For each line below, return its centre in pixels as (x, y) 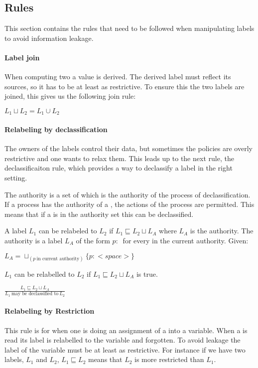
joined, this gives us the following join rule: (70, 96)
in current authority (58, 259)
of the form (93, 240)
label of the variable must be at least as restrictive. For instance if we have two (125, 349)
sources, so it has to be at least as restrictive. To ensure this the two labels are (125, 86)
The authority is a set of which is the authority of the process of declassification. (128, 194)
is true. (147, 274)
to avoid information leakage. (49, 38)
